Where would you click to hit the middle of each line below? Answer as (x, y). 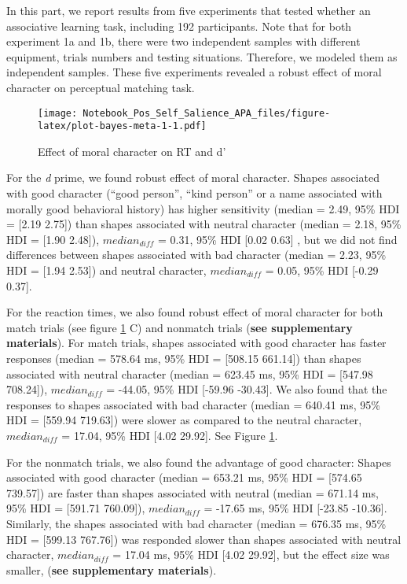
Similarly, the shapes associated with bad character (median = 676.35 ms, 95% (196, 523)
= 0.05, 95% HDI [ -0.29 (322, 270)
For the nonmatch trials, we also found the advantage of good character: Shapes (199, 462)
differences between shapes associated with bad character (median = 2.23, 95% (196, 255)
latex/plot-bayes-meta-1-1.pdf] (122, 126)
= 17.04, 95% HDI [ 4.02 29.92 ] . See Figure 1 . (170, 435)
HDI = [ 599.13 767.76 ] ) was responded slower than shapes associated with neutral (204, 539)
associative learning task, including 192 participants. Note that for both (179, 26)
